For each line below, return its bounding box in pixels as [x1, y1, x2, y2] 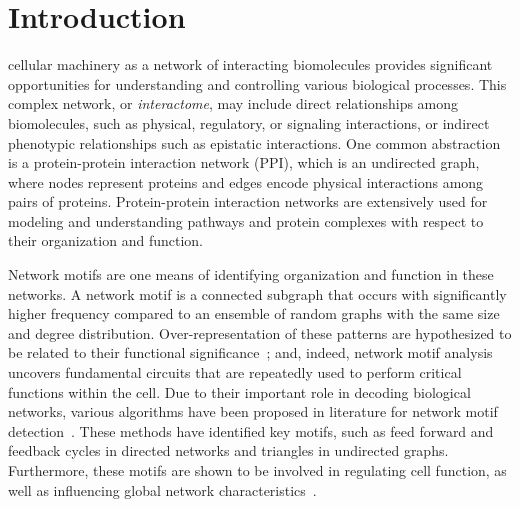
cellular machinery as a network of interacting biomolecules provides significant [8, 54, 493, 75]
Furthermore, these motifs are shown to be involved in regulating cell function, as [8, 460, 507, 480]
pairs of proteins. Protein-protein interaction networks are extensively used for [8, 191, 488, 212]
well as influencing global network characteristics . [8, 479, 317, 500]
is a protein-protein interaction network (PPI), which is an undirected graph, [8, 152, 480, 173]
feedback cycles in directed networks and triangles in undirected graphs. [8, 440, 449, 461]
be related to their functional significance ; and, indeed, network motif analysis [8, 342, 493, 363]
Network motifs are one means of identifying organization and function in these [8, 264, 494, 285]
